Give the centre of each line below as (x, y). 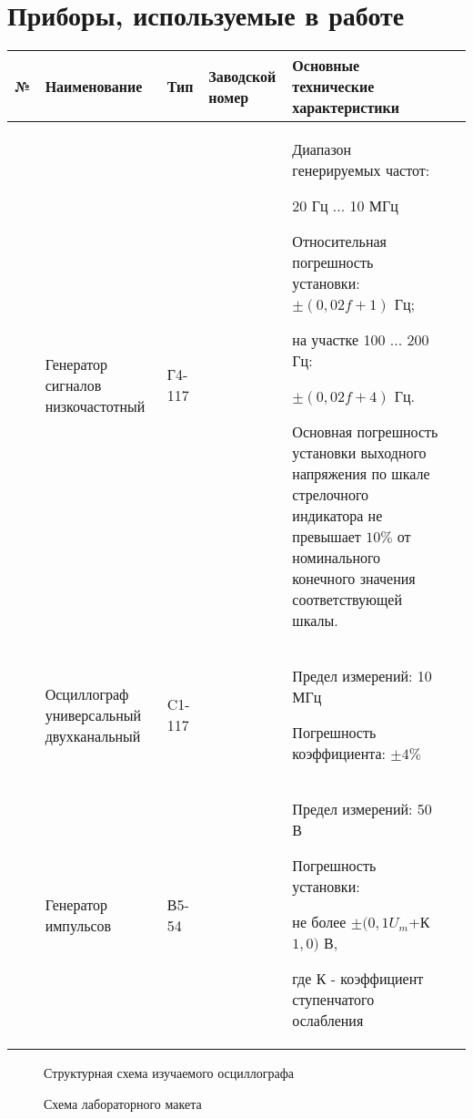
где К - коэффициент (358, 979)
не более (319, 922)
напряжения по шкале (361, 474)
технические (333, 87)
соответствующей (347, 600)
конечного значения (354, 579)
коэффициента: (339, 754)
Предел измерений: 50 (362, 809)
